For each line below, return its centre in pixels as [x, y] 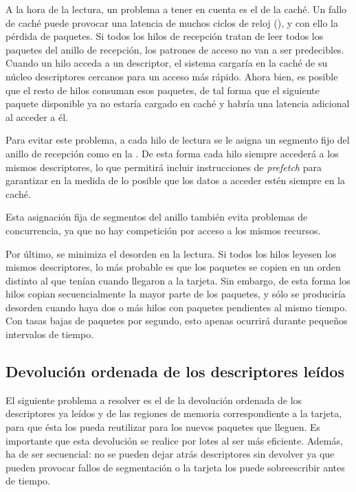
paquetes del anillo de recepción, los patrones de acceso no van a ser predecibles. [175, 49]
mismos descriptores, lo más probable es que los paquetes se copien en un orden [173, 267]
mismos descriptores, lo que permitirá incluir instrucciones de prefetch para [164, 167]
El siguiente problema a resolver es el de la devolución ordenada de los [154, 400]
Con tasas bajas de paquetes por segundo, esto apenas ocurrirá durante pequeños [177, 321]
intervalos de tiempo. [50, 334]
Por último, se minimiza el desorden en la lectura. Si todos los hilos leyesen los [171, 253]
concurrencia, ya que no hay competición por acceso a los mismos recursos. [163, 230]
